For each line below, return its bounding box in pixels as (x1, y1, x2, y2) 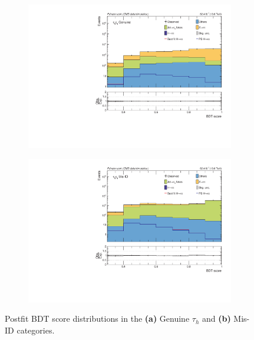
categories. (17, 324, 55, 336)
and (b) (202, 312, 231, 325)
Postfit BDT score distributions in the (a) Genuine (5, 312, 190, 325)
